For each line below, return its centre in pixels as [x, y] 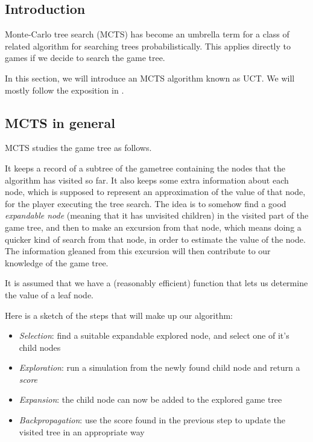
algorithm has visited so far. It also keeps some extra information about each [147, 180]
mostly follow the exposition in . [65, 90]
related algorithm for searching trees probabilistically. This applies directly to [148, 46]
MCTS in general [60, 122]
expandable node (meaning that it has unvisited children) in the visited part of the [157, 215]
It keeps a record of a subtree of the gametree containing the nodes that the [145, 168]
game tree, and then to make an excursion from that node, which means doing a [153, 227]
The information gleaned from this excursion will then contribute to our [138, 251]
